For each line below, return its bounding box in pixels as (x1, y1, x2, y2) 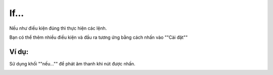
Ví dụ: (9, 47, 29, 56)
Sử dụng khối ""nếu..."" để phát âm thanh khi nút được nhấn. (9, 60, 135, 66)
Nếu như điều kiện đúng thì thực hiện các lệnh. (9, 25, 107, 31)
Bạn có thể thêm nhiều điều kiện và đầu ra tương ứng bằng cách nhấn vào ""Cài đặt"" (9, 34, 188, 40)
